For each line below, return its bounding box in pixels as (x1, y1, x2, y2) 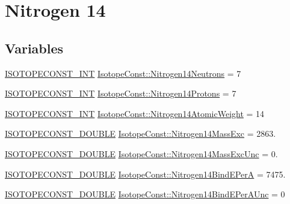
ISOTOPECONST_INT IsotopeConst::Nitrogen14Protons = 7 (5, 87, 236, 100)
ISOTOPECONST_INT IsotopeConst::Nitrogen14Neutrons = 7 (5, 67, 241, 79)
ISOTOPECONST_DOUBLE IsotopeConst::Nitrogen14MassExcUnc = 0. (5, 147, 278, 160)
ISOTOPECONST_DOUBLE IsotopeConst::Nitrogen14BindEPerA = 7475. (5, 167, 286, 180)
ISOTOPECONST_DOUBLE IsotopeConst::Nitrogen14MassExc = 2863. (5, 127, 276, 140)
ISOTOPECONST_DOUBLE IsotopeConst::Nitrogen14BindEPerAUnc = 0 (5, 188, 285, 200)
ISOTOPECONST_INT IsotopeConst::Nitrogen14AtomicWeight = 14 (5, 107, 265, 119)
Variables (5, 38, 64, 57)
